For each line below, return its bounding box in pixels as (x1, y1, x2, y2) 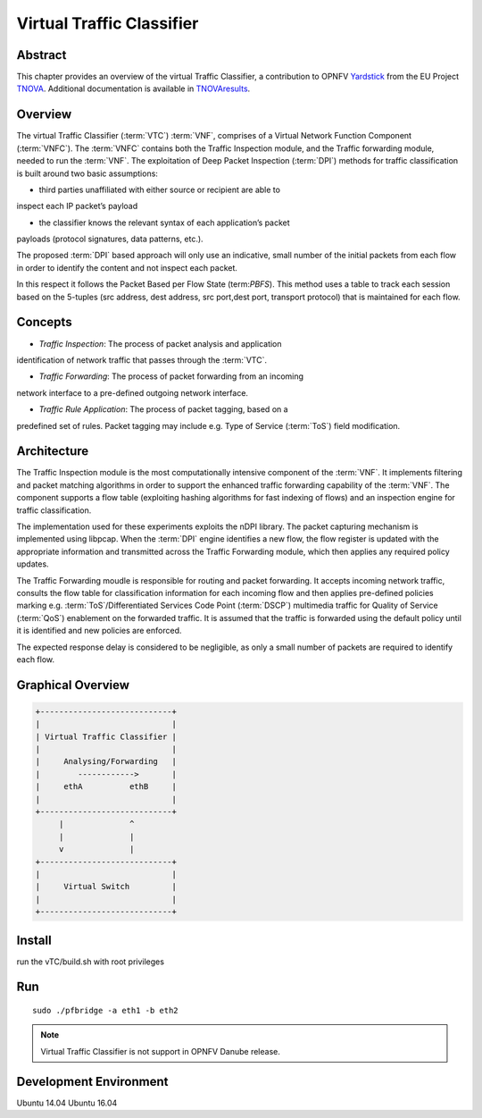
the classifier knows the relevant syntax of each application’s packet (38, 217, 290, 228)
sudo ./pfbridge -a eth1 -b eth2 (32, 1005, 179, 1016)
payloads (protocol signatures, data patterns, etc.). (16, 233, 204, 245)
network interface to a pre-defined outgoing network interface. (16, 387, 249, 398)
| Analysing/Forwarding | (35, 756, 178, 767)
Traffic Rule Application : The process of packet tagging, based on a (38, 404, 289, 415)
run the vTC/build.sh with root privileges (16, 956, 165, 967)
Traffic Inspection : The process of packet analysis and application (38, 338, 282, 349)
